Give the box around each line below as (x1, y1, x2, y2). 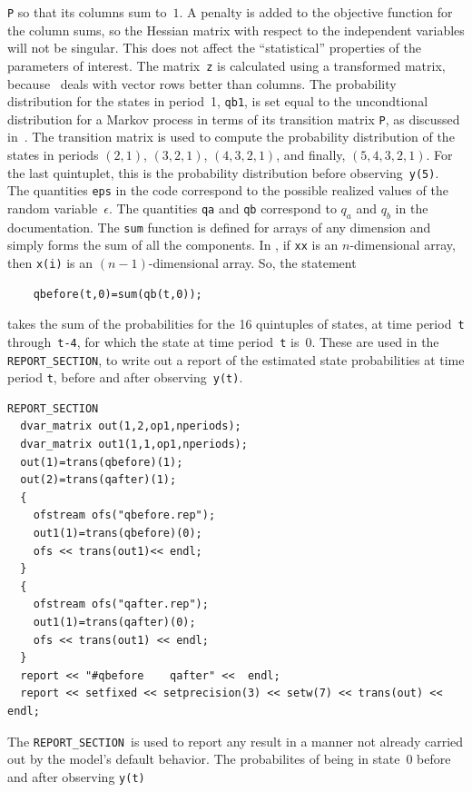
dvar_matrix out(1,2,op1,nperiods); (20, 420, 241, 433)
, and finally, (276, 145, 346, 163)
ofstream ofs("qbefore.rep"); (33, 509, 216, 522)
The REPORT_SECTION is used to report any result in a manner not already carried (7, 731, 464, 750)
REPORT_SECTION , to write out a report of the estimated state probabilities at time (7, 350, 465, 369)
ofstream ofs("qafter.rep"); (33, 598, 209, 611)
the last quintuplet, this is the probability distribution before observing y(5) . (7, 163, 439, 182)
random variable (7, 198, 98, 217)
